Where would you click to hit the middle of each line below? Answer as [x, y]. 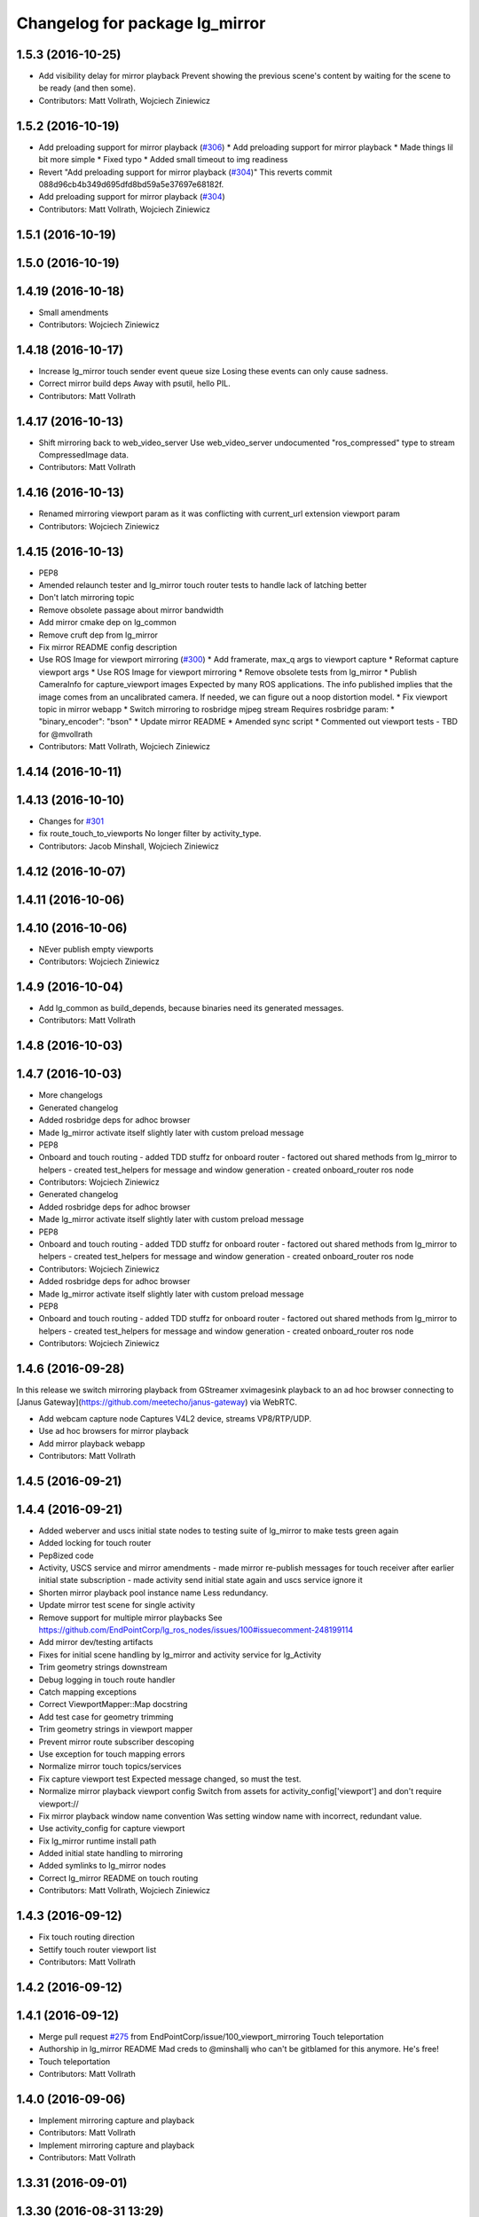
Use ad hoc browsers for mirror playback [114, 1431]
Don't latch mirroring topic [86, 598]
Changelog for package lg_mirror [141, 23]
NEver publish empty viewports [96, 949]
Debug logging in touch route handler [107, 1680]
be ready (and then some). [87, 88]
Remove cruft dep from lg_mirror [98, 635]
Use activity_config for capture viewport [112, 1829]
